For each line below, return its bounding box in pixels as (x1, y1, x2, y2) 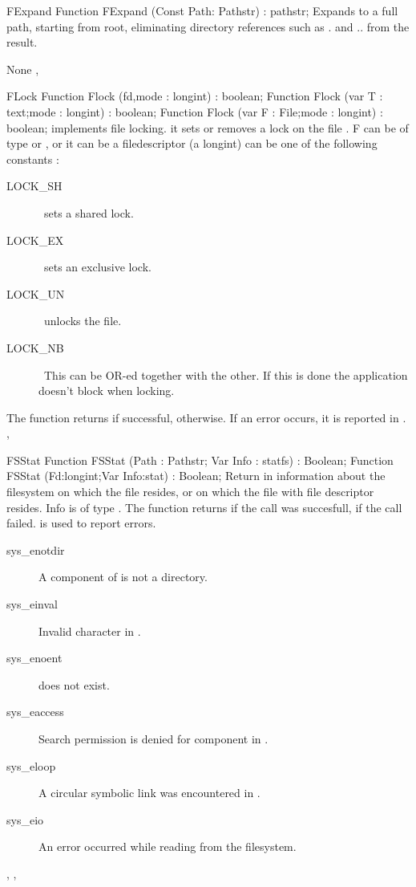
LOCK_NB (6, 339, 64, 356)
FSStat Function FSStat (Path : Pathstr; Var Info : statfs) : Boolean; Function (6, 451, 394, 468)
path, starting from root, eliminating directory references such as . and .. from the (6, 18, 410, 35)
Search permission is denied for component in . (38, 730, 269, 747)
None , (6, 60, 39, 77)
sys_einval (6, 596, 58, 612)
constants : (6, 150, 59, 167)
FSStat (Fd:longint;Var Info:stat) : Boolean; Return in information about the (6, 467, 386, 484)
